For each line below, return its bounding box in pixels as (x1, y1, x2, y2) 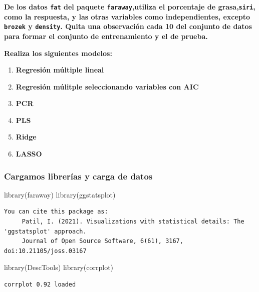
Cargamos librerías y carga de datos (4, 169, 153, 182)
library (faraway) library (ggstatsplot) (4, 189, 116, 199)
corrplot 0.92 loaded (4, 281, 76, 288)
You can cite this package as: (4, 208, 108, 215)
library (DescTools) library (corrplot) (4, 262, 114, 272)
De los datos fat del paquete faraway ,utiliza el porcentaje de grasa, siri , (4, 1, 255, 11)
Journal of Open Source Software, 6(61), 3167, (22, 237, 183, 245)
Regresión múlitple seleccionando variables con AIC (16, 81, 199, 91)
